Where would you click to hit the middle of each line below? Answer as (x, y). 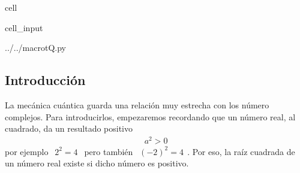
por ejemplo (27, 151)
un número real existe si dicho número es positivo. (97, 163)
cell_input (24, 27)
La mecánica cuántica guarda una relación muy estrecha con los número (137, 104)
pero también (109, 151)
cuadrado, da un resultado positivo (69, 128)
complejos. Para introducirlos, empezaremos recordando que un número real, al (150, 116)
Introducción (45, 80)
